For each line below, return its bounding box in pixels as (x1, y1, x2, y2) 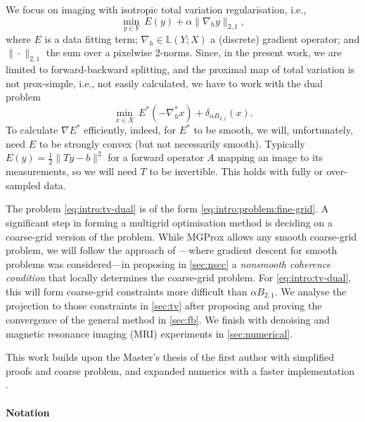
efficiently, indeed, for (84, 122, 177, 137)
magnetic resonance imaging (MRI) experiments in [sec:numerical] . (6, 326, 293, 340)
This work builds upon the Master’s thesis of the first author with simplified (6, 350, 335, 364)
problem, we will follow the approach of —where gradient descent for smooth (6, 243, 338, 257)
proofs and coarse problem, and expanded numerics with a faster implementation (6, 363, 354, 378)
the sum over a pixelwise (46, 45, 152, 60)
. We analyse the (274, 283, 347, 298)
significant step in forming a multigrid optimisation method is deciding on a (6, 215, 333, 229)
